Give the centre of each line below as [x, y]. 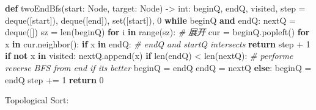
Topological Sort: [37, 100]
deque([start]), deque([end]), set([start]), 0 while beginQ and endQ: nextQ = [151, 20]
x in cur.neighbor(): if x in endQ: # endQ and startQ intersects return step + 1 [158, 43]
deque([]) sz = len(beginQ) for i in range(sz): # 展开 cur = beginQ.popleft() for [157, 32]
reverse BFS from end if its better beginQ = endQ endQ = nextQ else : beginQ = [158, 67]
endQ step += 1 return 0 [54, 79]
